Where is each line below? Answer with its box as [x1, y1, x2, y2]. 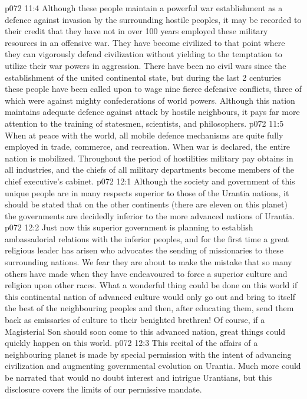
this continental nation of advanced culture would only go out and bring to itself [5, 290, 296, 302]
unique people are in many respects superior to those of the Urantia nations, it [5, 186, 289, 199]
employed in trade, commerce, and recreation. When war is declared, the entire [5, 140, 291, 153]
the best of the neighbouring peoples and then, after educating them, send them [5, 302, 294, 314]
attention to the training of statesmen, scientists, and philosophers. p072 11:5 [5, 117, 284, 129]
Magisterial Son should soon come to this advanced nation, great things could [5, 325, 286, 337]
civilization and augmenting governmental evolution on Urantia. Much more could [5, 360, 301, 372]
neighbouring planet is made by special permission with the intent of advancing [5, 348, 292, 360]
